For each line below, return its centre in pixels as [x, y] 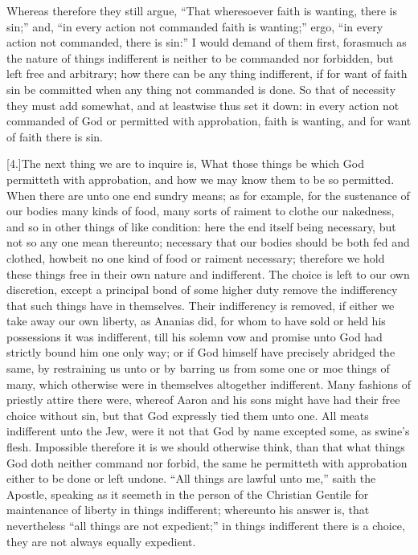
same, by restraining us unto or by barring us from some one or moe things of [198, 368]
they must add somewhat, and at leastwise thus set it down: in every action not [203, 105]
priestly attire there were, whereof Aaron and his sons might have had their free [203, 400]
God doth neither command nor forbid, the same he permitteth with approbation [207, 462]
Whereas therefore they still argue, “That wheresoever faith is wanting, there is [202, 10]
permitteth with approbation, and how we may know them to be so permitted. [201, 179]
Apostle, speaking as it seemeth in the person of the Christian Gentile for [188, 494]
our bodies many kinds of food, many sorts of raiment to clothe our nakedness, [201, 211]
